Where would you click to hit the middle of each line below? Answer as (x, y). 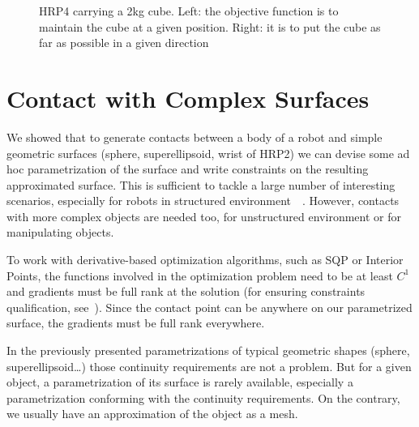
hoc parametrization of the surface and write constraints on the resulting (188, 169)
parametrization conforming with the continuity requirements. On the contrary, (203, 397)
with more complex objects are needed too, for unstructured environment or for (204, 216)
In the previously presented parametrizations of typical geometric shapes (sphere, (208, 350)
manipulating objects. (60, 232)
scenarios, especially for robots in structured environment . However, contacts (203, 201)
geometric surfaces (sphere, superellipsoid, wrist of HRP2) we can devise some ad (208, 153)
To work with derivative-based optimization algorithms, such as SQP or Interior (205, 260)
